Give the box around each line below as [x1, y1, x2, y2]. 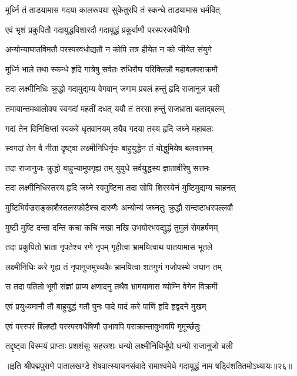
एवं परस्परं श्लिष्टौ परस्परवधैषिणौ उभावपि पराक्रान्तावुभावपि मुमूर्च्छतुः [5, 320, 201, 332]
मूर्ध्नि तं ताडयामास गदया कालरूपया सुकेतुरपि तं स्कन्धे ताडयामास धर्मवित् [5, 4, 220, 15]
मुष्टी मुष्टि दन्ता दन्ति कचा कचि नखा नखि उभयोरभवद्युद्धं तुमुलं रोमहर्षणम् [5, 221, 218, 233]
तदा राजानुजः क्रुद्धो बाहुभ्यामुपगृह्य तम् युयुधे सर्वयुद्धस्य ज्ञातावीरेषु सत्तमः [5, 161, 210, 174]
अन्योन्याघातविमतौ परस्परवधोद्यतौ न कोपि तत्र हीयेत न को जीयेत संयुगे [5, 43, 212, 55]
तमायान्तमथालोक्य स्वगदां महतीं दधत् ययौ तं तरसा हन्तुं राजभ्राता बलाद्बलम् [5, 102, 225, 114]
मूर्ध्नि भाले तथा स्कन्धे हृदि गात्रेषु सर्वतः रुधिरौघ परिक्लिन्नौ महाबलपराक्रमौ [5, 62, 218, 75]
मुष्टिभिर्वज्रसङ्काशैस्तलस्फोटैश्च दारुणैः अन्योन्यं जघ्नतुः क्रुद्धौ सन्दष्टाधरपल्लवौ [5, 201, 233, 213]
